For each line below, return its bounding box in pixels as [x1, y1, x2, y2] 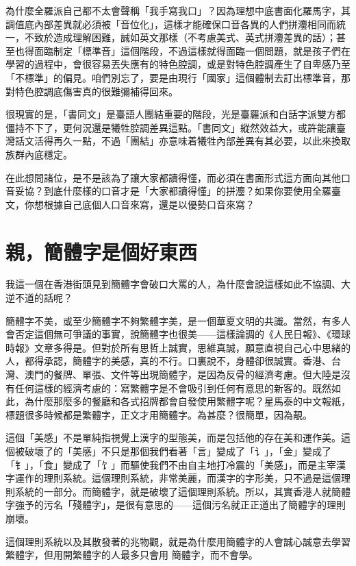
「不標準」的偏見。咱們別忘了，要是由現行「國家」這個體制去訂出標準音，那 [5, 70, 351, 84]
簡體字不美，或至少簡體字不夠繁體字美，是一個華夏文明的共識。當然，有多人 [5, 313, 351, 328]
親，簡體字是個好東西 [5, 237, 198, 265]
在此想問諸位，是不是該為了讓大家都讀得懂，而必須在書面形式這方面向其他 [5, 170, 341, 184]
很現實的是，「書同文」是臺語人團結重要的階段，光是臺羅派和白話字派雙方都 [5, 107, 346, 121]
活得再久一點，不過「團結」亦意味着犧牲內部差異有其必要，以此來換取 [34, 134, 351, 148]
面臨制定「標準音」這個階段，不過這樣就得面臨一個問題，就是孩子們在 [34, 43, 351, 58]
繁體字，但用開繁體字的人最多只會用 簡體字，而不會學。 [5, 547, 258, 562]
